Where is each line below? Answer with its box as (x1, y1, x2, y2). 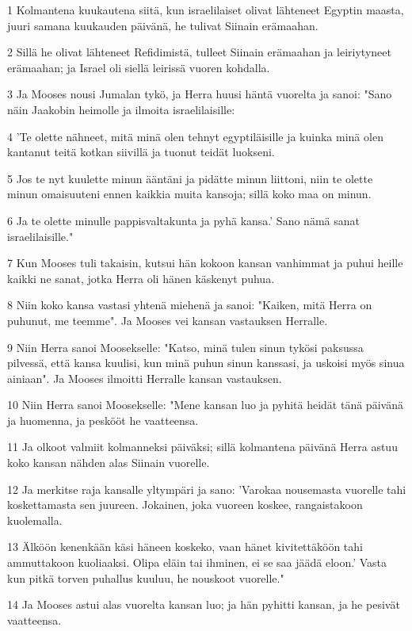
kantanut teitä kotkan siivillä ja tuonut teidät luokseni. (7, 143, 275, 160)
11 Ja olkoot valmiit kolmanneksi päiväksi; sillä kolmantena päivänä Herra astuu (7, 438, 398, 455)
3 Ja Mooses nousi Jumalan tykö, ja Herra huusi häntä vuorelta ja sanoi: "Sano (7, 86, 392, 102)
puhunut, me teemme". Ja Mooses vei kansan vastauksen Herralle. (7, 312, 328, 328)
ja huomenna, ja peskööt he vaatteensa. (7, 411, 199, 428)
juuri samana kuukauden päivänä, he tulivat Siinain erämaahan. (7, 17, 319, 33)
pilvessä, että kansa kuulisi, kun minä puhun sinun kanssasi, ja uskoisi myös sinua (7, 354, 405, 371)
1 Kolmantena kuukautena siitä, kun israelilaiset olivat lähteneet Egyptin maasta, (7, 2, 404, 17)
